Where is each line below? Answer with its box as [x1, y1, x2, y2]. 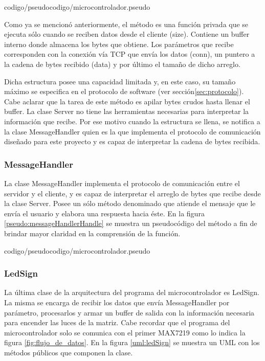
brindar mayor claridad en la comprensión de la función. [4, 228, 181, 238]
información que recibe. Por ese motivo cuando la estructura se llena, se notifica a [4, 116, 260, 126]
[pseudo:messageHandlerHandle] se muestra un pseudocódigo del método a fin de [4, 218, 257, 229]
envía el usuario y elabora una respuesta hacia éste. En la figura [4, 208, 205, 218]
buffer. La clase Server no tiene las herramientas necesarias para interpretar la [4, 106, 249, 117]
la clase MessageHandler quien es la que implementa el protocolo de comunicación [4, 126, 261, 137]
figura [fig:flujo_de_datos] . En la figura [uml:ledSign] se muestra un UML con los [4, 337, 260, 348]
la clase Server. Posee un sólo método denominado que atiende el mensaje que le [4, 198, 256, 209]
